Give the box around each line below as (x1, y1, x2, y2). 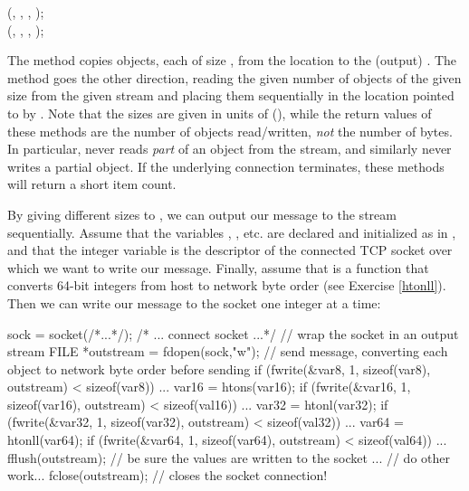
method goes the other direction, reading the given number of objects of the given (7, 68, 462, 87)
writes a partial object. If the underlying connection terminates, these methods (7, 156, 445, 175)
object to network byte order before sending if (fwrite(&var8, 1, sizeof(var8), (7, 359, 431, 378)
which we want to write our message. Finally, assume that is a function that (7, 258, 429, 277)
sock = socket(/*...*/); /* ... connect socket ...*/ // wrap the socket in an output (7, 324, 459, 343)
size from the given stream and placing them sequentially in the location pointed (7, 86, 455, 105)
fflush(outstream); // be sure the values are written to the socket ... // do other (7, 448, 450, 467)
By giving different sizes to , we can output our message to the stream (7, 204, 397, 223)
